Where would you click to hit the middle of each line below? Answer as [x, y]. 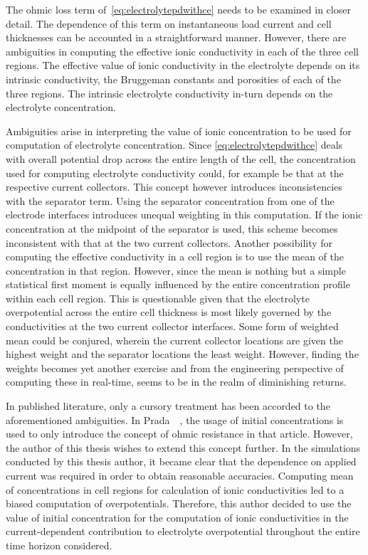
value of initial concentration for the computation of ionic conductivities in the [177, 517]
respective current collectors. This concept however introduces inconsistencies [174, 187]
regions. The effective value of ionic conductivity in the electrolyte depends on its [183, 65]
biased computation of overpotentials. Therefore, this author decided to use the [179, 503]
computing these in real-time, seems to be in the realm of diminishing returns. [176, 382]
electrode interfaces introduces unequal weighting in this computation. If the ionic [184, 215]
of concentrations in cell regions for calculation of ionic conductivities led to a [175, 489]
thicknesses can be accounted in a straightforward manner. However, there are [176, 37]
